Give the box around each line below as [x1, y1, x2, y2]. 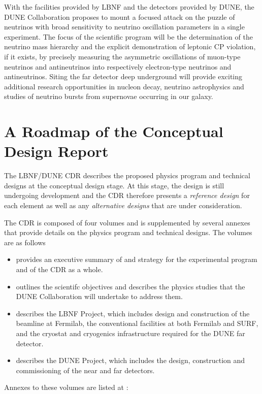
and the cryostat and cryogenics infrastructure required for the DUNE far [16, 327, 245, 338]
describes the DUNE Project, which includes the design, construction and [16, 355, 245, 366]
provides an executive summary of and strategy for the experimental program [16, 254, 257, 265]
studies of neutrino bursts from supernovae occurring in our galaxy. [4, 91, 213, 102]
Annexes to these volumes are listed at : [4, 382, 128, 392]
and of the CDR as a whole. [16, 264, 103, 274]
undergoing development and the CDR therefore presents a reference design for [4, 190, 250, 201]
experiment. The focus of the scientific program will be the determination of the [4, 31, 253, 42]
